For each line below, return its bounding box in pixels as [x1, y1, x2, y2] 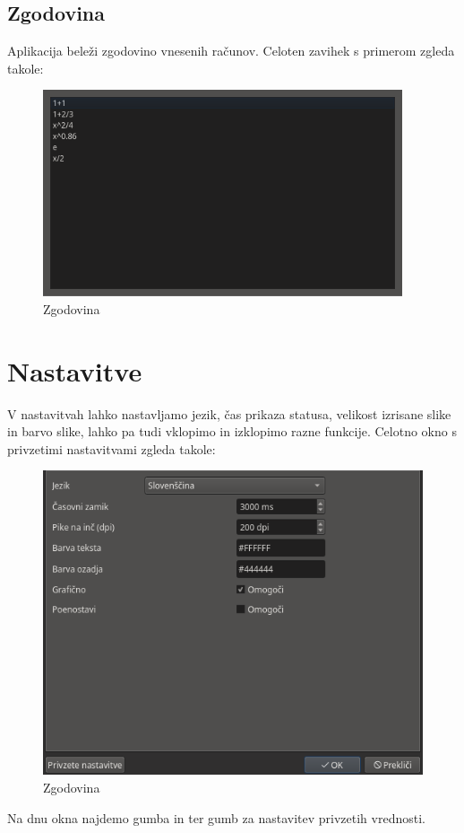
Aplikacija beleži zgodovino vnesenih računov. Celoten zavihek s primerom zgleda [7, 41, 455, 60]
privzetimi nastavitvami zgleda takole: [7, 439, 216, 458]
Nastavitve [7, 352, 142, 389]
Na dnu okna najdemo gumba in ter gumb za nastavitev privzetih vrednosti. [7, 808, 425, 827]
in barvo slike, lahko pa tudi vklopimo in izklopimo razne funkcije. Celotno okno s [7, 422, 457, 441]
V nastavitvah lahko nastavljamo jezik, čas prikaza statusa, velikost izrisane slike [7, 404, 451, 423]
